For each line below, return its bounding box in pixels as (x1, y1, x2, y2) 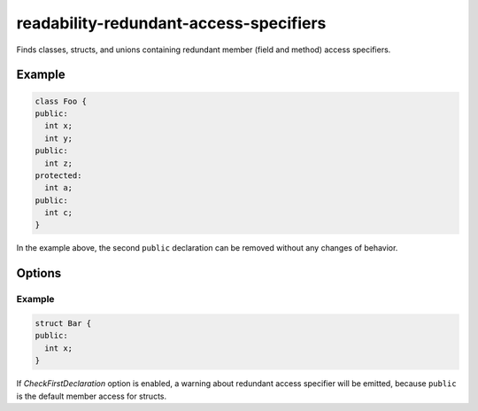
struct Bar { (35, 319, 92, 328)
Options (16, 266, 62, 281)
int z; (44, 158, 73, 168)
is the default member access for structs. (16, 391, 167, 401)
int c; (44, 208, 73, 218)
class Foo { (35, 96, 88, 106)
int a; (44, 182, 73, 193)
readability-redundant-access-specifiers (16, 13, 327, 33)
